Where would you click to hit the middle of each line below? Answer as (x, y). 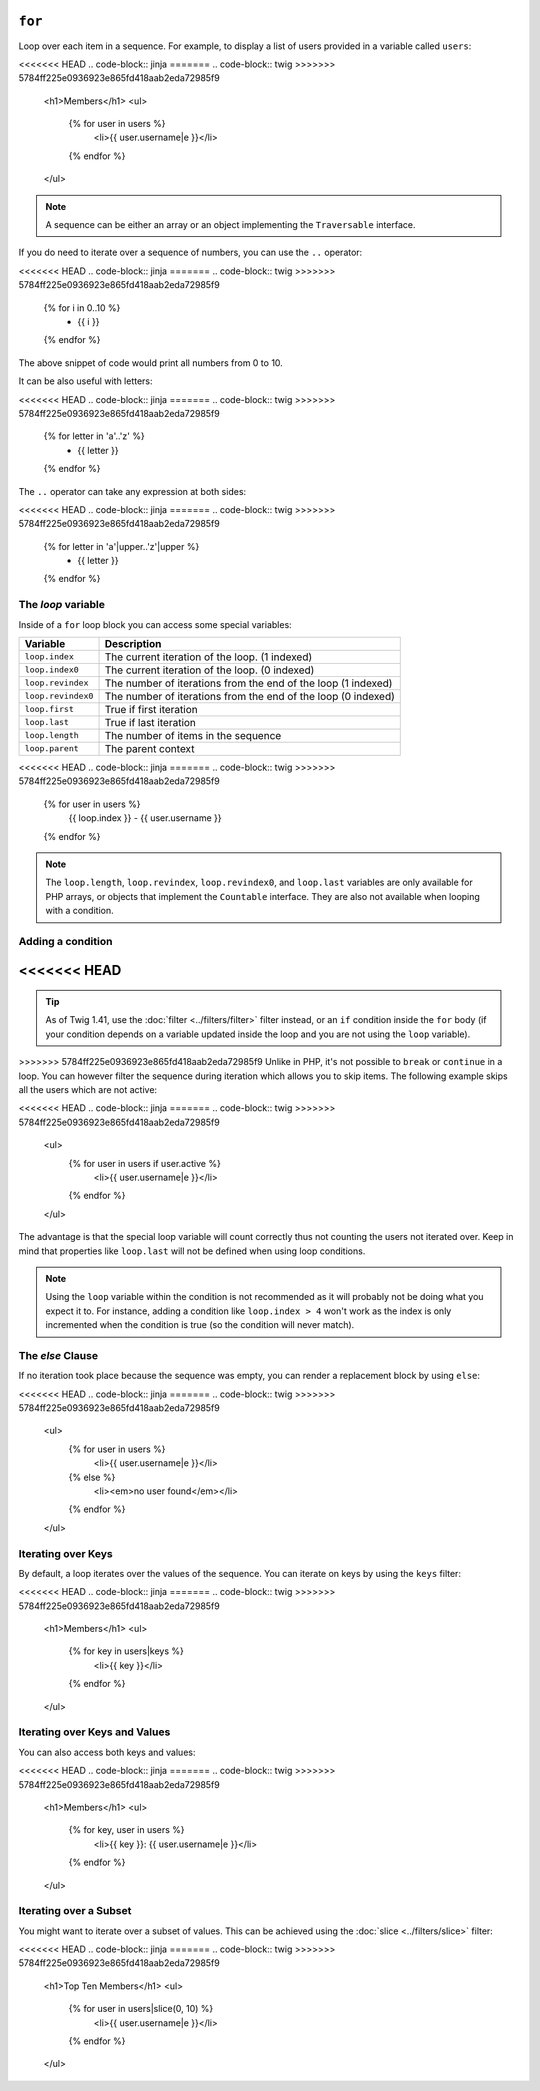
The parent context (149, 748)
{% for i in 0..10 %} (82, 307)
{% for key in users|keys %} (126, 1651)
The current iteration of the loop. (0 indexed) (209, 670)
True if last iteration (150, 722)
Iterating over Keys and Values (94, 1732)
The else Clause (58, 1355)
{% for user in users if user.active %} (145, 1163)
